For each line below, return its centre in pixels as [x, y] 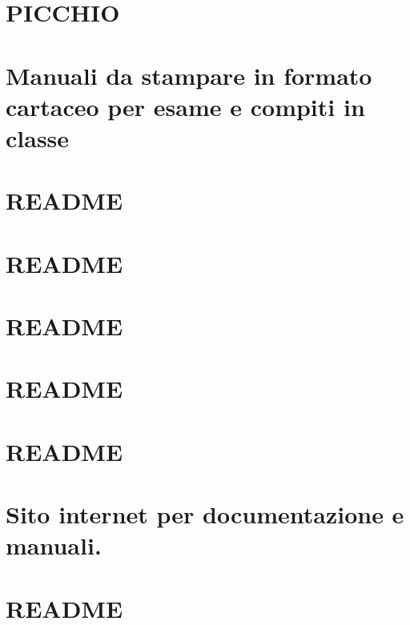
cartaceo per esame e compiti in [185, 106]
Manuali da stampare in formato [189, 75]
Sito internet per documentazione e [205, 514]
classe [38, 137]
